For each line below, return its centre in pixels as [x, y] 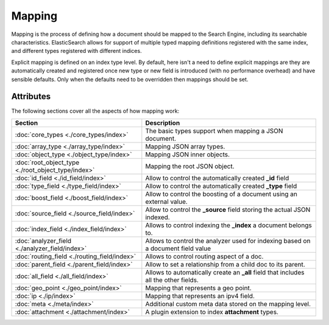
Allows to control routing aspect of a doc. [204, 256]
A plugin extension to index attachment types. [212, 312]
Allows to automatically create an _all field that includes [225, 272]
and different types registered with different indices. [77, 51]
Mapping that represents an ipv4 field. [200, 296]
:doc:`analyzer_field [43, 240]
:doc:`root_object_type [47, 162]
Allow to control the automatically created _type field [221, 186]
